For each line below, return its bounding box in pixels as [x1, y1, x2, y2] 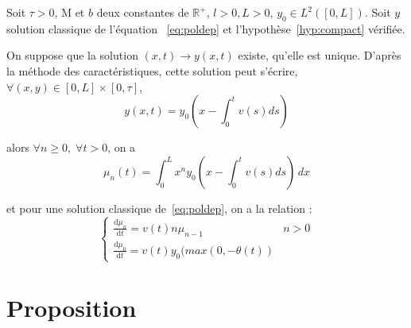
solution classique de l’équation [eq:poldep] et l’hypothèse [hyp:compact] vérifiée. [6, 20, 405, 37]
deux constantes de [96, 4, 189, 20]
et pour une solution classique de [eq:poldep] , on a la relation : [6, 199, 312, 216]
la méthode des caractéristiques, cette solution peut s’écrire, [6, 62, 298, 79]
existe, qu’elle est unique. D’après [238, 47, 401, 64]
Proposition [6, 291, 137, 324]
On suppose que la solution [6, 47, 138, 64]
